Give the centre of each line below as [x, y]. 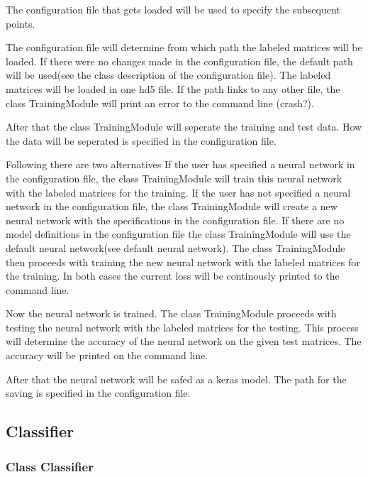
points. [21, 23]
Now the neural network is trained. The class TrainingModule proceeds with [171, 313]
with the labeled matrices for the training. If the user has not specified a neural [178, 192]
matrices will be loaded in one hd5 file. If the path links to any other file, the [173, 88]
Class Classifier [50, 466]
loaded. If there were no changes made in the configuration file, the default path [179, 61]
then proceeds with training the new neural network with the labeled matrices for [183, 262]
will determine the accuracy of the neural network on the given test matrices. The [184, 341]
